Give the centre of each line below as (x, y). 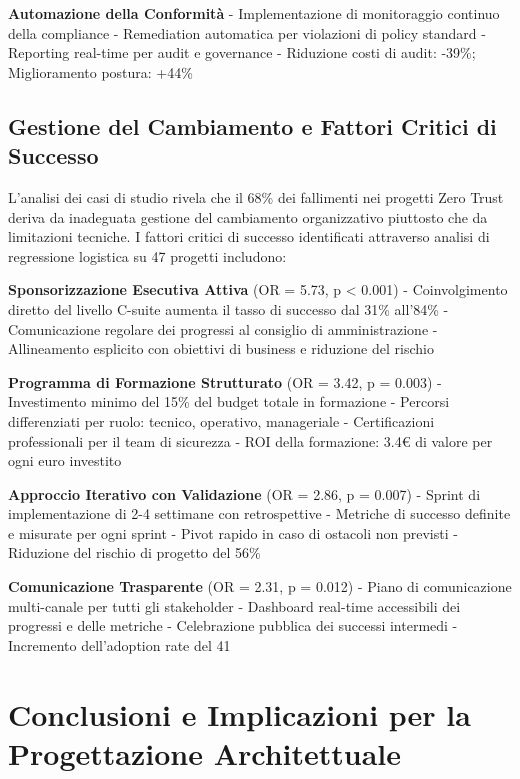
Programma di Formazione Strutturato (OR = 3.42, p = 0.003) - (225, 381)
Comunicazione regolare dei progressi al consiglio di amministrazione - (223, 328)
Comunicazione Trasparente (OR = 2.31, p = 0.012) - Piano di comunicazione (260, 586)
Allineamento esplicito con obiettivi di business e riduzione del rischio (221, 348)
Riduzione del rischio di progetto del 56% (134, 552)
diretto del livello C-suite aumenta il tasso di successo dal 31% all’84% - (228, 308)
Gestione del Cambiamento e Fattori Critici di (252, 125)
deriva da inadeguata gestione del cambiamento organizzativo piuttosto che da (248, 216)
